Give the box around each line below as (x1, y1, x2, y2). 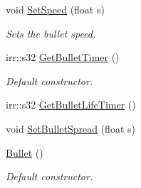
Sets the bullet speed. (6, 26, 96, 40)
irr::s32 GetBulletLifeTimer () (6, 97, 136, 112)
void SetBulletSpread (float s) (6, 121, 135, 136)
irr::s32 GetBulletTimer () (6, 50, 120, 65)
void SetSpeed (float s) (6, 2, 105, 16)
